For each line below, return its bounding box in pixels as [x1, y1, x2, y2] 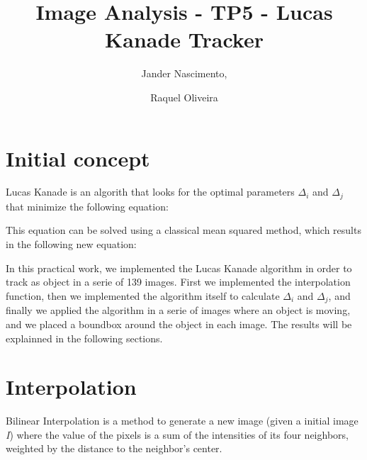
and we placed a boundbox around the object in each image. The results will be [6, 316, 352, 331]
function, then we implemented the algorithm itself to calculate [6, 288, 280, 303]
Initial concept [6, 143, 150, 172]
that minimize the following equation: [6, 198, 169, 213]
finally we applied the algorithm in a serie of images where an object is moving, [6, 303, 351, 318]
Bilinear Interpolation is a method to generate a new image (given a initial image [6, 413, 358, 428]
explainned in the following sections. [6, 330, 163, 345]
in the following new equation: [6, 237, 137, 252]
